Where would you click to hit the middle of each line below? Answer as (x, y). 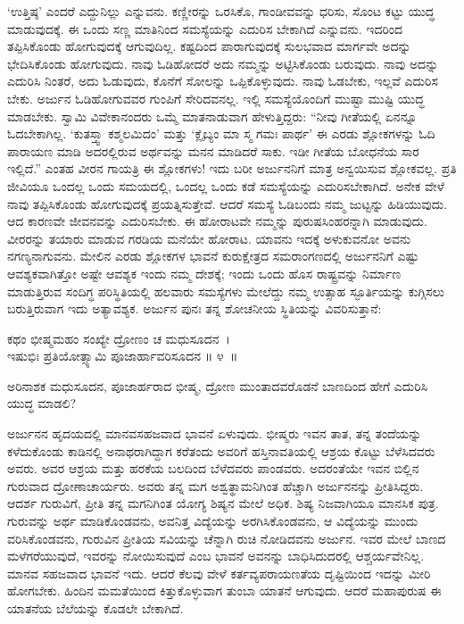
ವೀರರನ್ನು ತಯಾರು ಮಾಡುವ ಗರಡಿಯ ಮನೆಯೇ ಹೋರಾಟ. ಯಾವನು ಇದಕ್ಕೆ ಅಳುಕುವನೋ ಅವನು (209, 238)
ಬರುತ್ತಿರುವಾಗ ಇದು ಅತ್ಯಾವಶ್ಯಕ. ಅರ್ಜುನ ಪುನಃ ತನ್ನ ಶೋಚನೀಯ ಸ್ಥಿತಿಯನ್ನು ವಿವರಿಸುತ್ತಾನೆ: (195, 308)
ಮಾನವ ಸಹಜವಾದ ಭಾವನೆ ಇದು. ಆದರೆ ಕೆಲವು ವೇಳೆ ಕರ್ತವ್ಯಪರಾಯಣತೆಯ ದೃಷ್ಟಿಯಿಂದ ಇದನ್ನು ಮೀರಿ (219, 573)
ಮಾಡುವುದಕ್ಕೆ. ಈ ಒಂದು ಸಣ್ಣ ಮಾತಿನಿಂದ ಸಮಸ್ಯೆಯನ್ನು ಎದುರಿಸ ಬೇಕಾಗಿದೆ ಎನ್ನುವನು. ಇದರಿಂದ (205, 28)
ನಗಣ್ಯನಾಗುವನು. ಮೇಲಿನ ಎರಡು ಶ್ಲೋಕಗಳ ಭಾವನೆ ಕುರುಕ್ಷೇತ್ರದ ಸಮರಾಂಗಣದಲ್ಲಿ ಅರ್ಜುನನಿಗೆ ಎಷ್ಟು (213, 256)
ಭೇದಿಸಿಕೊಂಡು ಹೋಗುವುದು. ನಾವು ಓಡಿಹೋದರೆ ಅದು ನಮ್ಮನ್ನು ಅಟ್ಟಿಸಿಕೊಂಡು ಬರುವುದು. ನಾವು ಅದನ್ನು (223, 63)
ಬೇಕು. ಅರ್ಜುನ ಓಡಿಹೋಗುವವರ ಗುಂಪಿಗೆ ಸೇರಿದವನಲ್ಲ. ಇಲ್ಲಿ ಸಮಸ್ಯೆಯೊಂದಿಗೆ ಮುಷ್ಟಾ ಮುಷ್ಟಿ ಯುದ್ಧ (216, 98)
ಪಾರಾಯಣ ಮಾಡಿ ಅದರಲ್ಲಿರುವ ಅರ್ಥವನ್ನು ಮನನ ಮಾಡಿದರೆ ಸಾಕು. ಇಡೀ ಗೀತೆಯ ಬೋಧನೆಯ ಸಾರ (213, 150)
